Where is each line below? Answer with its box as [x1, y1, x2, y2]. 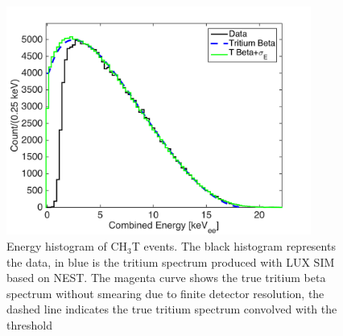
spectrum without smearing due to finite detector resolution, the [6, 284, 324, 301]
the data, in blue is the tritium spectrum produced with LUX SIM [6, 253, 335, 270]
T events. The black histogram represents [131, 238, 336, 255]
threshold [6, 317, 52, 334]
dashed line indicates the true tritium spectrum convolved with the [6, 301, 337, 317]
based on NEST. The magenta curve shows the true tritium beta [6, 269, 326, 286]
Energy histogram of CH [6, 238, 128, 255]
